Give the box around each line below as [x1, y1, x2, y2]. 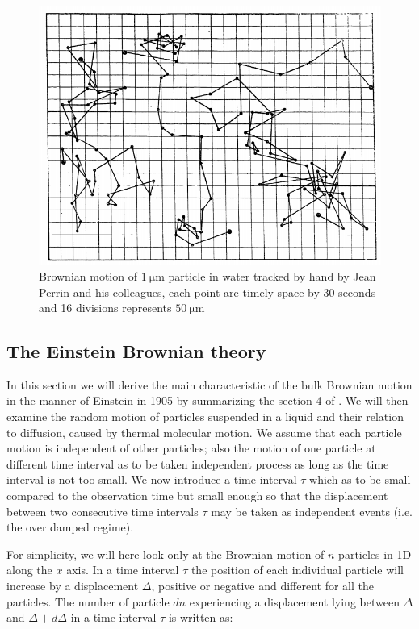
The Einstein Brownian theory [6, 339, 266, 364]
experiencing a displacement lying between [189, 593, 400, 610]
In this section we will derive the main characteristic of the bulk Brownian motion [6, 376, 413, 393]
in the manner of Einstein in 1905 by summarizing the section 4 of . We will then [6, 392, 409, 409]
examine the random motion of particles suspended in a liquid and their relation [6, 408, 404, 425]
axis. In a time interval [66, 561, 179, 578]
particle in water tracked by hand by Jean [168, 267, 376, 284]
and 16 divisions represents [39, 299, 172, 316]
